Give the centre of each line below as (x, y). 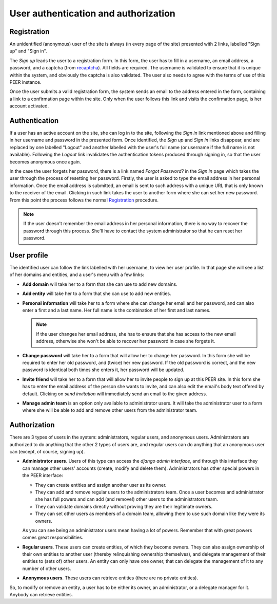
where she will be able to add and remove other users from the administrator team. (110, 410)
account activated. (29, 106)
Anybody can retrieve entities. (41, 595)
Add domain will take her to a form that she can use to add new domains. (100, 284)
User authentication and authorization (92, 13)
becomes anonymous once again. (45, 161)
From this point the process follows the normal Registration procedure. (84, 200)
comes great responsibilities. (53, 538)
